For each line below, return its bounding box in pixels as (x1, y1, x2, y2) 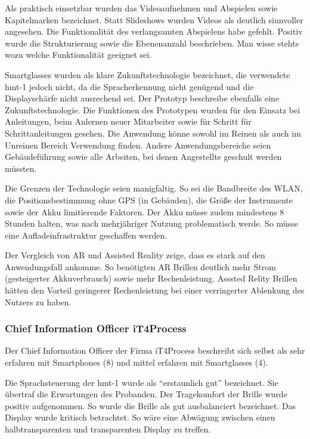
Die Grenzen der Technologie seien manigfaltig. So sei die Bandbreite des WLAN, (5, 182, 303, 194)
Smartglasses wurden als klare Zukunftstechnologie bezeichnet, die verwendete (5, 68, 290, 81)
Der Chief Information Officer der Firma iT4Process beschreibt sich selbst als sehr (5, 344, 305, 357)
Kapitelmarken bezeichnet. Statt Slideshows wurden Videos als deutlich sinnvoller (5, 13, 303, 26)
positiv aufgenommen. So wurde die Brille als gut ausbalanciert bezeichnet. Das (5, 399, 296, 412)
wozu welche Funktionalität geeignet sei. (5, 48, 152, 61)
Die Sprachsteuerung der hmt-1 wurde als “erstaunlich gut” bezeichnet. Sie (5, 376, 278, 388)
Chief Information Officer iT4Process (5, 321, 187, 336)
